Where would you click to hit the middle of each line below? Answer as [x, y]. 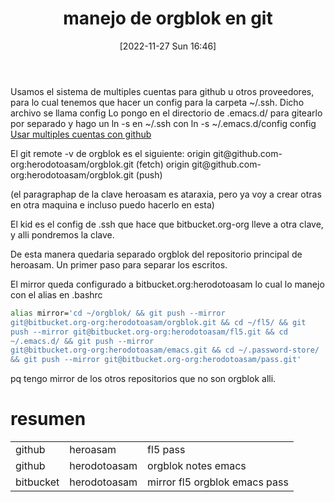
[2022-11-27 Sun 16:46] [168, 46]
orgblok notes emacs [197, 466]
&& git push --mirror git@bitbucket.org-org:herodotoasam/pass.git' [156, 360]
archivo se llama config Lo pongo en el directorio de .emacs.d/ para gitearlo [166, 113]
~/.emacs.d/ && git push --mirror [82, 341]
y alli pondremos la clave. [62, 234]
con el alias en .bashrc [56, 294]
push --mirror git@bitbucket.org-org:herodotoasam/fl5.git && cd [149, 332]
